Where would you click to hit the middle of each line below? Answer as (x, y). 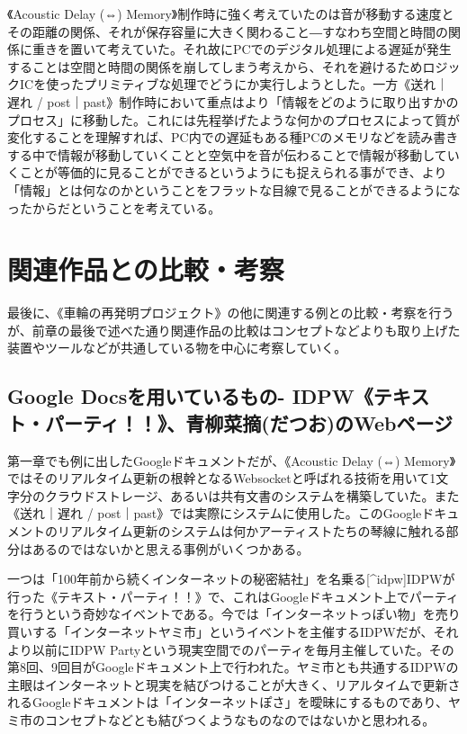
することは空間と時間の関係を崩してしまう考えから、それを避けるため (215, 66)
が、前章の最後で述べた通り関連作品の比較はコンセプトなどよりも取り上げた (234, 330)
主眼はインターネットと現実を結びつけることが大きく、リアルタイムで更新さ (234, 684)
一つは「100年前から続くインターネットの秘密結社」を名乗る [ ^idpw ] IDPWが (231, 579)
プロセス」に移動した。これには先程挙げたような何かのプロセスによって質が (233, 119)
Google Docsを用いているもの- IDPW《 (190, 396)
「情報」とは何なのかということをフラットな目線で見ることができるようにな (234, 189)
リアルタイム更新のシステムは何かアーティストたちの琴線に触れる (251, 531)
